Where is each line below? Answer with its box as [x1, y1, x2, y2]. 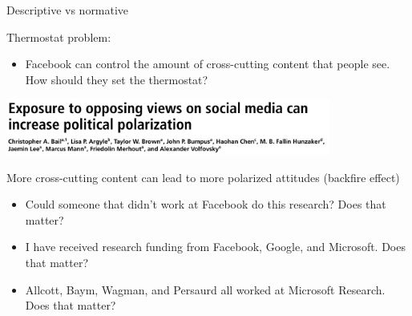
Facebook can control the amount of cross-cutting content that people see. [25, 55, 390, 72]
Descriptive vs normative [6, 2, 129, 18]
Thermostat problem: [6, 28, 111, 45]
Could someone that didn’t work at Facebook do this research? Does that [25, 196, 386, 213]
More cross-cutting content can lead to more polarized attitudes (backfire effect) [6, 168, 400, 185]
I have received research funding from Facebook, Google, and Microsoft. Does [25, 238, 406, 255]
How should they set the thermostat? [25, 71, 208, 87]
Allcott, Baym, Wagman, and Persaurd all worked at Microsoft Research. [25, 281, 386, 298]
